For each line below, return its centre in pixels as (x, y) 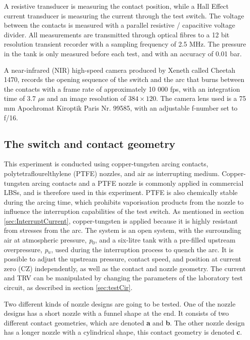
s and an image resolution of (84, 98)
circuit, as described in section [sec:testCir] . (68, 287)
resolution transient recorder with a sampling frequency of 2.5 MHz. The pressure (125, 44)
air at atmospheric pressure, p (48, 240)
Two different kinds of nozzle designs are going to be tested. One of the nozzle (120, 303)
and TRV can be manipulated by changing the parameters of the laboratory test (123, 278)
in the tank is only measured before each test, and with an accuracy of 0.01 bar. (123, 53)
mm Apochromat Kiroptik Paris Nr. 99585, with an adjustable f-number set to (121, 107)
